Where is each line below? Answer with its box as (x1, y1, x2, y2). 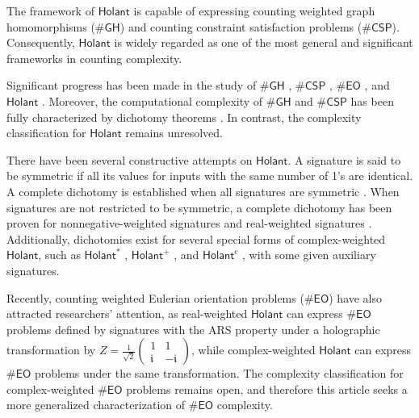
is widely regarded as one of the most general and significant (114, 34, 413, 51)
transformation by (6, 341, 96, 358)
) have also (329, 289, 383, 306)
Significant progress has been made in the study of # (6, 77, 270, 94)
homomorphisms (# (6, 18, 105, 35)
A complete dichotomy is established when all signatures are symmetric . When (6, 182, 400, 199)
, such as (38, 246, 81, 263)
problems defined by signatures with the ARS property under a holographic (6, 320, 380, 337)
